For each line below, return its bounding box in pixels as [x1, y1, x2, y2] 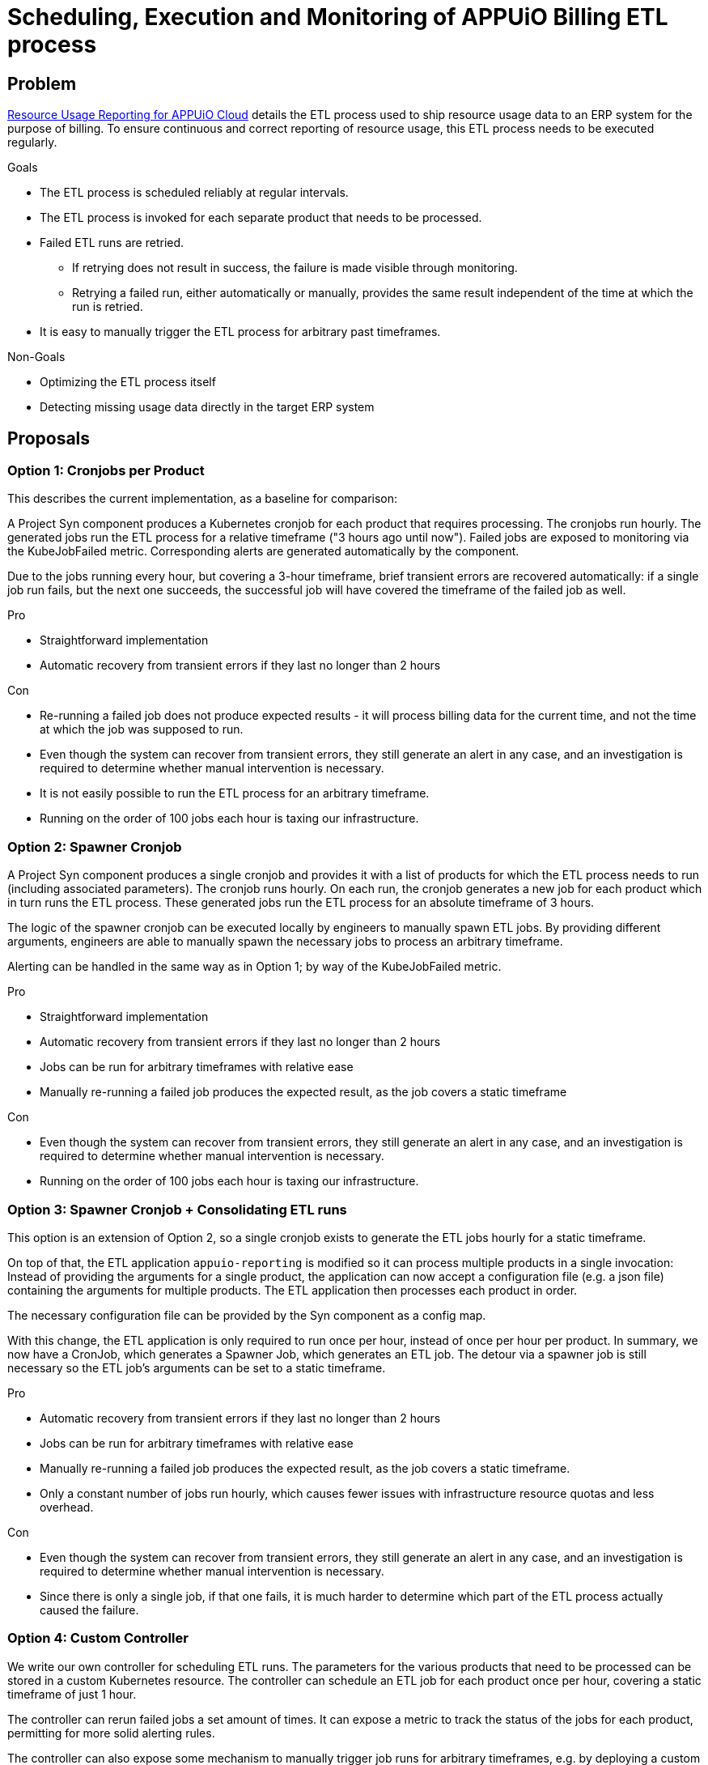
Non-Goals [7, 350, 66, 364]
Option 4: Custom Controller [7, 1630, 189, 1647]
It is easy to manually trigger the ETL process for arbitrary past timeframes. [40, 325, 441, 339]
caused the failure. [40, 1602, 139, 1617]
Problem [7, 73, 77, 94]
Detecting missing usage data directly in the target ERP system [40, 400, 375, 415]
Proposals [7, 427, 91, 449]
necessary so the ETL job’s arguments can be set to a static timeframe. [7, 1360, 386, 1375]
